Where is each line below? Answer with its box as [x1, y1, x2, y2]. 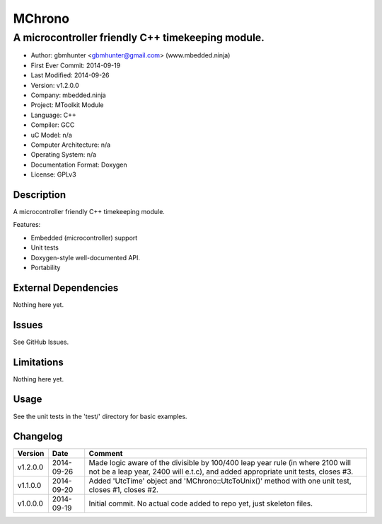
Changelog [13, 430, 63, 442]
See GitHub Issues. [13, 338, 69, 346]
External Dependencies [13, 281, 119, 294]
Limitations [13, 356, 64, 368]
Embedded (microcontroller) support [30, 233, 138, 242]
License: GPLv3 [30, 170, 77, 179]
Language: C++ [30, 111, 77, 119]
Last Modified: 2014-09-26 [30, 71, 110, 79]
